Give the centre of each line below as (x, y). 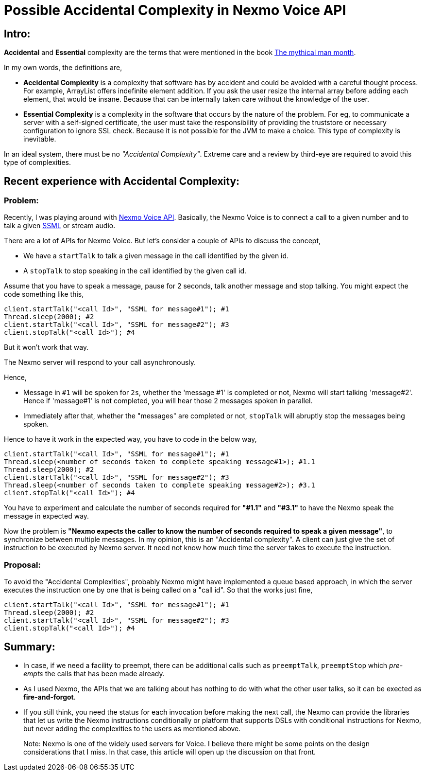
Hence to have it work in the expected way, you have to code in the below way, (130, 439)
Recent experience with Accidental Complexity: (122, 181)
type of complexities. (37, 162)
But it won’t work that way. (46, 347)
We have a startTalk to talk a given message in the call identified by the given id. (156, 256)
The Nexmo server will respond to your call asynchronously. (100, 362)
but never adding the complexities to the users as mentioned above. (132, 728)
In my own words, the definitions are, (63, 68)
